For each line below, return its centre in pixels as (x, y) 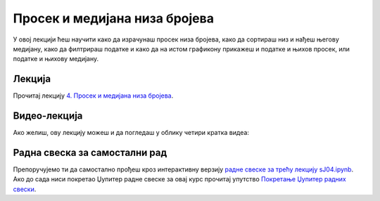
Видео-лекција (48, 116)
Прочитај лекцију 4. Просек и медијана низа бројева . (93, 96)
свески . (25, 189)
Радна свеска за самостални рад (90, 152)
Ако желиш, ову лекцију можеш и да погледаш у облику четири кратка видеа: (131, 133)
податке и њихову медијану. (56, 59)
